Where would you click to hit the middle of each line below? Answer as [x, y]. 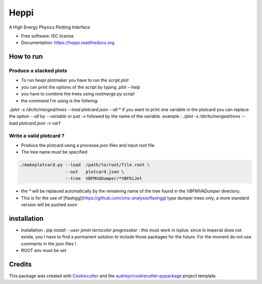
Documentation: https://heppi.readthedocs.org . [68, 43]
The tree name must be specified [54, 152]
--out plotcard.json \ [95, 172]
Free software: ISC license [47, 36]
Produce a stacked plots [38, 71]
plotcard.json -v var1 [40, 123]
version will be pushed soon [49, 205]
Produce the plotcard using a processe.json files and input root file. [88, 145]
